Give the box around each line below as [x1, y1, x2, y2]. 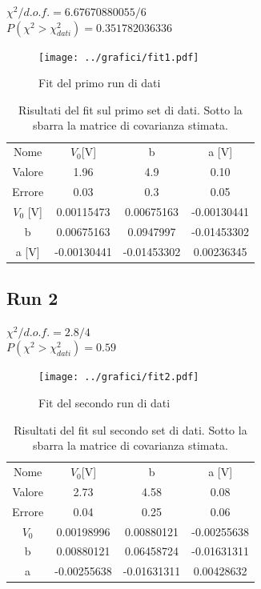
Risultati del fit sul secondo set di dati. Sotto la [14, 421, 247, 438]
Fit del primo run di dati [38, 74, 161, 91]
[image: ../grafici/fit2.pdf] [38, 371, 199, 383]
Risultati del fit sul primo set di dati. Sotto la [18, 101, 243, 118]
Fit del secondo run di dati [38, 395, 171, 411]
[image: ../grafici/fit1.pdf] [38, 51, 199, 63]
